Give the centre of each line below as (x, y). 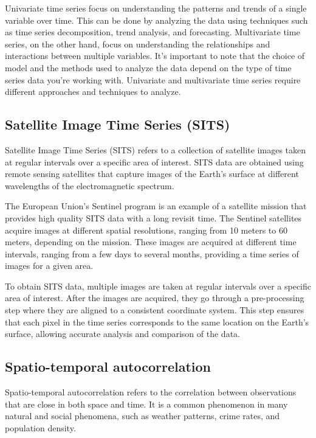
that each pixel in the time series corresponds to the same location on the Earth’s (157, 322)
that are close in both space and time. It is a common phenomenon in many (146, 404)
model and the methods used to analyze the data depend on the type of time (148, 67)
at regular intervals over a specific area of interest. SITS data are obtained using (154, 162)
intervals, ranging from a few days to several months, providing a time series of (152, 253)
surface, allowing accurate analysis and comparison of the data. (122, 334)
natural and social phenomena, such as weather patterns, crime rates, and (143, 416)
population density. (40, 427)
